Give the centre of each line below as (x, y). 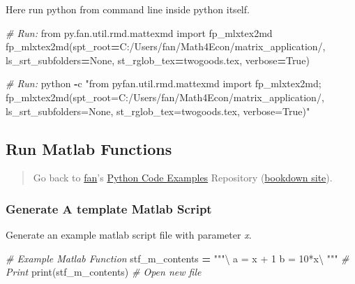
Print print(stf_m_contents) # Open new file (104, 272)
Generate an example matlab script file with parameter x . (129, 235)
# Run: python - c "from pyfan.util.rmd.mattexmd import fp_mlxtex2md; (164, 83)
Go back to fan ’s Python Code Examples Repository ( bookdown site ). (183, 178)
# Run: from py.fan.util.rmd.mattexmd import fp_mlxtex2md (139, 32)
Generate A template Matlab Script (109, 208)
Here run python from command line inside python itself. (128, 9)
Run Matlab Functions (89, 148)
